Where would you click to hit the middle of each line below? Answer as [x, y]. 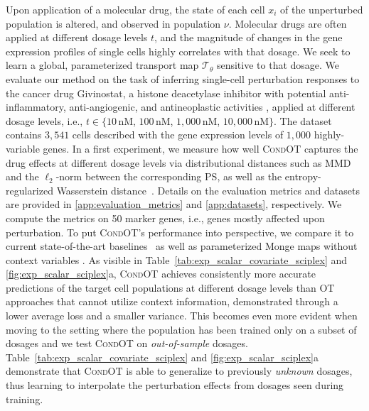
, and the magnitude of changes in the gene [248, 37]
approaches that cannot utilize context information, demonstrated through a [172, 301]
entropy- [303, 176]
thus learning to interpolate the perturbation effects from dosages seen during [175, 385]
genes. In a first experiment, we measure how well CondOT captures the [200, 148]
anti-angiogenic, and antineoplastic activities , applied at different [212, 107]
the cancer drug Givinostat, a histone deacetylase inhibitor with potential [166, 93]
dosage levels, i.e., [44, 120]
